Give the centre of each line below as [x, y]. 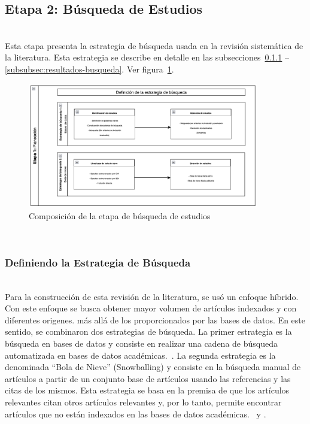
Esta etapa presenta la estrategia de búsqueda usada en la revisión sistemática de [154, 45]
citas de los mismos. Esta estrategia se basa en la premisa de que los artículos [147, 390]
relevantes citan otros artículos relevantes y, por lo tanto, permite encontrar [143, 402]
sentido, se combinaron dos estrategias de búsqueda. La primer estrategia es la [148, 331]
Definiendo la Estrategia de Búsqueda [98, 262]
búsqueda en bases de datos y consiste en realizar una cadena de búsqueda [141, 343]
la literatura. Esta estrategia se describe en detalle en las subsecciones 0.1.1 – [147, 57]
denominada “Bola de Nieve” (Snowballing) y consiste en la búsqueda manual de [153, 367]
